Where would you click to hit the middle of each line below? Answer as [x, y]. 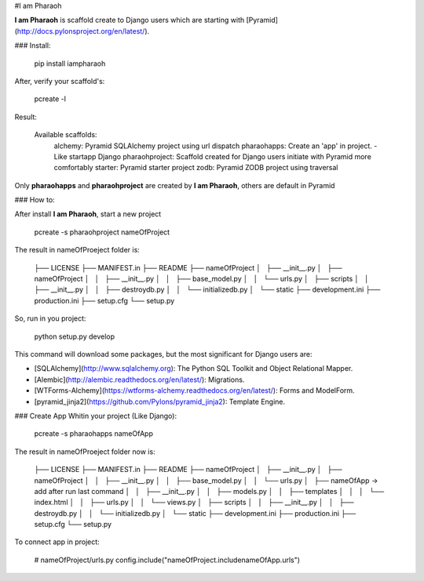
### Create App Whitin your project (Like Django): [95, 416]
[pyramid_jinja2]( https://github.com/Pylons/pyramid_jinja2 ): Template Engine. [160, 401]
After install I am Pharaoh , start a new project [88, 214]
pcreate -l [50, 99]
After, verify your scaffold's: [60, 81]
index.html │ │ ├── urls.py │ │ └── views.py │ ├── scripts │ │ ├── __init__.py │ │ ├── [194, 503]
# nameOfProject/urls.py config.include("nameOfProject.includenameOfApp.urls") [167, 560]
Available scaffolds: [66, 135]
